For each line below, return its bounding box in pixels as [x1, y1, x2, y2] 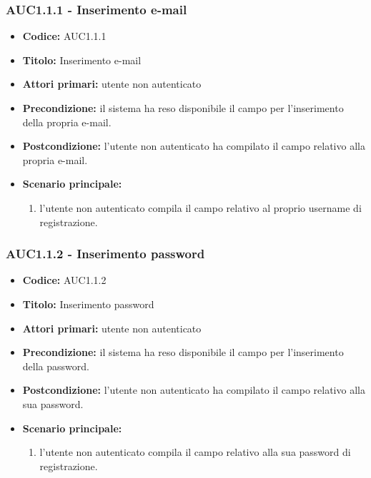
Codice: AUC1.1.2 [22, 273, 107, 288]
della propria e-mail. [22, 114, 112, 129]
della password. [22, 358, 89, 373]
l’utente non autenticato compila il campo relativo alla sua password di [39, 444, 351, 459]
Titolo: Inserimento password [22, 296, 154, 311]
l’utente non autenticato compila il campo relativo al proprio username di [39, 200, 362, 215]
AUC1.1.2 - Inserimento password [6, 245, 205, 263]
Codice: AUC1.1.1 [22, 29, 107, 44]
